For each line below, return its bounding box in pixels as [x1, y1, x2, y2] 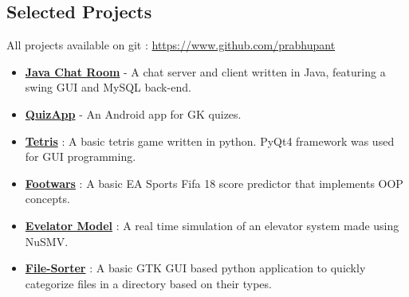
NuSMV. [25, 233, 69, 249]
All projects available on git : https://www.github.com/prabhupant [6, 37, 336, 53]
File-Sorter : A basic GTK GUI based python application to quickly [25, 260, 366, 276]
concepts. [25, 190, 70, 207]
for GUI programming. [25, 148, 136, 165]
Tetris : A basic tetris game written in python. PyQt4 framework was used [25, 132, 395, 149]
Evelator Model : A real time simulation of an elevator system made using [25, 217, 399, 233]
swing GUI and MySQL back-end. [25, 79, 191, 96]
